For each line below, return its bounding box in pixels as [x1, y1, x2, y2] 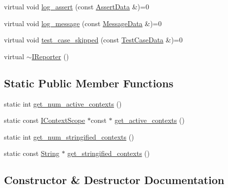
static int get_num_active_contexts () [4, 98, 122, 109]
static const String [4, 148, 60, 158]
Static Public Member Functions [4, 75, 174, 90]
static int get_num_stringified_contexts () [4, 131, 134, 142]
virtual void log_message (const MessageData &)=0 [4, 18, 162, 28]
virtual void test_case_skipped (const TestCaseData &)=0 [4, 35, 183, 45]
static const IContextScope [4, 115, 85, 125]
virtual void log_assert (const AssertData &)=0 [4, 1, 149, 11]
